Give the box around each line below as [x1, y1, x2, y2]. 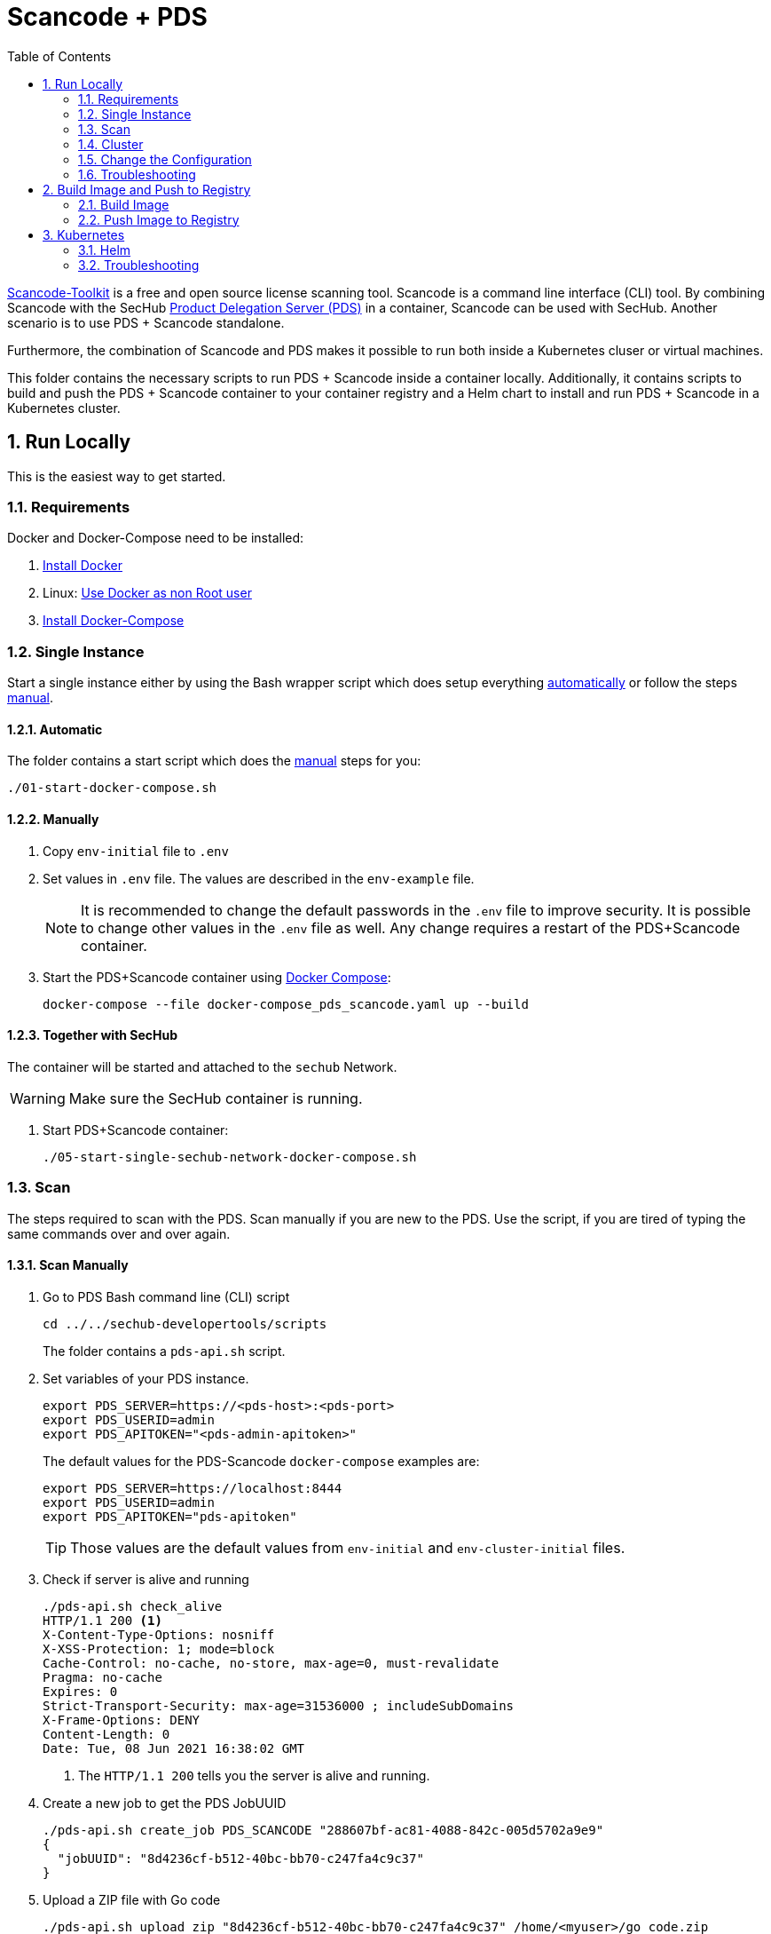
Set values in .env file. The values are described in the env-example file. [43, 870, 475, 886]
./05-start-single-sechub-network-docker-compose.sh [43, 1149, 417, 1164]
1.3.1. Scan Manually [7, 1257, 129, 1273]
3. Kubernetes [43, 226, 125, 242]
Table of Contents [7, 48, 112, 64]
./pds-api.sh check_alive [43, 1598, 223, 1613]
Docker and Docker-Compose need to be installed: [7, 530, 304, 546]
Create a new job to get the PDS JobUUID [43, 1795, 287, 1811]
